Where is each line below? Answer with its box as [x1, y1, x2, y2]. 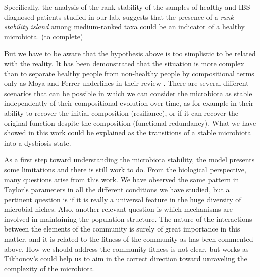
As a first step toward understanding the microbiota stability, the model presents [4, 154, 255, 165]
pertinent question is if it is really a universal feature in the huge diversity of [4, 194, 241, 204]
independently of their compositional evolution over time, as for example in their [4, 98, 254, 108]
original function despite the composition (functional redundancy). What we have [4, 117, 256, 128]
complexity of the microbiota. [4, 263, 95, 273]
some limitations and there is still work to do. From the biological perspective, [4, 164, 246, 174]
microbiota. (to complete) [4, 31, 83, 41]
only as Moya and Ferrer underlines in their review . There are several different [4, 78, 249, 88]
